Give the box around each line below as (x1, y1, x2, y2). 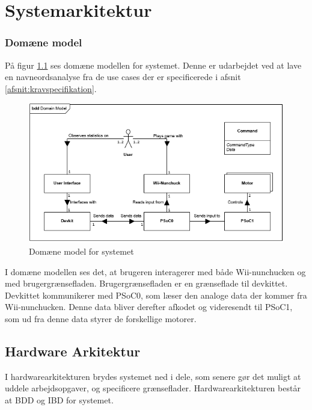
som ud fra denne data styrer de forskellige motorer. (5, 312, 197, 325)
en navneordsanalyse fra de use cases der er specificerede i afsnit (5, 70, 241, 83)
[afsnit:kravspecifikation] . (5, 82, 97, 95)
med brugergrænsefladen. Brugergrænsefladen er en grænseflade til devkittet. (5, 277, 288, 290)
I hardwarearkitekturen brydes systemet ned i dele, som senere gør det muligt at (5, 370, 301, 382)
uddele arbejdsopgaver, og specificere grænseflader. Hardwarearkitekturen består (5, 382, 301, 394)
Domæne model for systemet (29, 245, 134, 258)
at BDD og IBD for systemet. (5, 394, 114, 406)
